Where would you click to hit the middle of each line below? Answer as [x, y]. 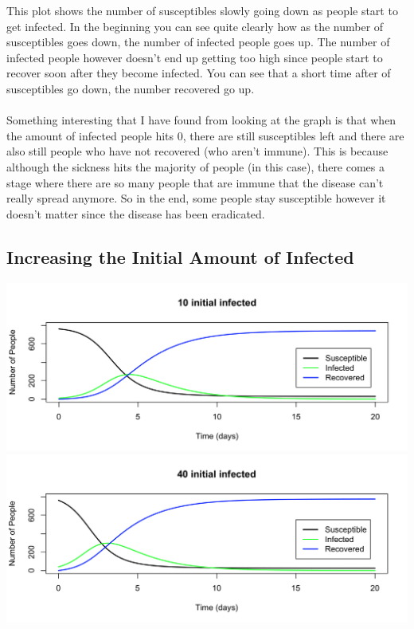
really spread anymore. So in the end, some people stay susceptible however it [196, 198]
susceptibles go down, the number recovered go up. [131, 88]
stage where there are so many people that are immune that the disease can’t [195, 182]
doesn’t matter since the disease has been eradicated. [136, 213]
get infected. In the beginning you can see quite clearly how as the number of [195, 26]
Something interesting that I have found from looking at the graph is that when [201, 120]
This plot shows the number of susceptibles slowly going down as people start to [202, 10]
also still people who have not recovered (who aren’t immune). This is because [197, 151]
